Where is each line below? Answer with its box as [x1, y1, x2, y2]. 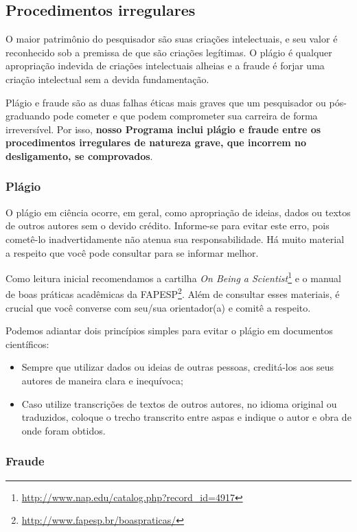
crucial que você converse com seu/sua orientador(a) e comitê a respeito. [5, 300, 311, 314]
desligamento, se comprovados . [5, 148, 153, 163]
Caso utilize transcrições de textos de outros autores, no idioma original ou [21, 396, 337, 410]
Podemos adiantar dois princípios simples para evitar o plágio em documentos [5, 323, 333, 338]
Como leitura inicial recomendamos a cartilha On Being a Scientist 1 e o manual [5, 269, 342, 285]
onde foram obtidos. [21, 423, 106, 437]
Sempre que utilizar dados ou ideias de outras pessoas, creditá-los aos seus [21, 360, 334, 374]
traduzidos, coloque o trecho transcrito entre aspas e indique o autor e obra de [21, 410, 352, 424]
